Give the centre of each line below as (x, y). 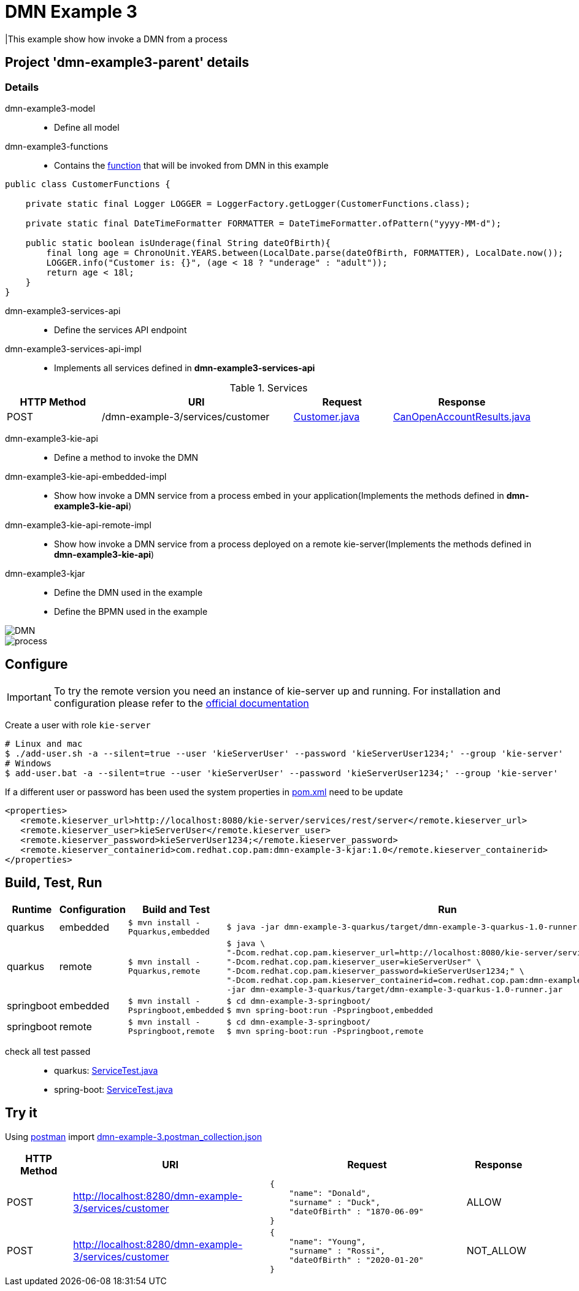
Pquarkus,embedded (169, 931)
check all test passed (48, 1051)
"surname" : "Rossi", (337, 1251)
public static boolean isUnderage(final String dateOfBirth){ (178, 243)
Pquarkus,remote (164, 971)
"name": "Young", (328, 1241)
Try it (21, 1113)
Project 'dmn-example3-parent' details (127, 63)
